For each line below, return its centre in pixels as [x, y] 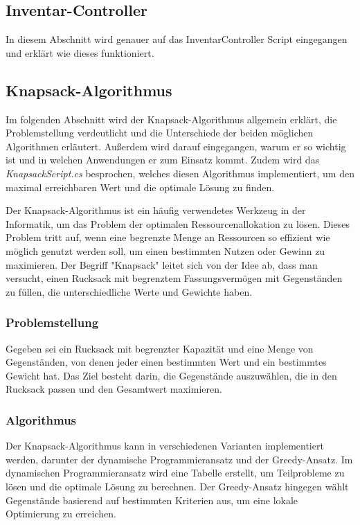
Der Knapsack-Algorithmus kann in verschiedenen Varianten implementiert [165, 446]
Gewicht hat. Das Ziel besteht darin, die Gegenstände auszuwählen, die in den [171, 375]
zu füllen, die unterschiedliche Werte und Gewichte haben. [129, 291]
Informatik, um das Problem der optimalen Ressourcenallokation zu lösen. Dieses [178, 223]
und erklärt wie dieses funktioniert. [80, 52]
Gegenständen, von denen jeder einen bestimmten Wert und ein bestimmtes [166, 362]
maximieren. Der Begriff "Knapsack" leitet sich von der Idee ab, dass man [162, 264]
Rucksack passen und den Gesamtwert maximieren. [114, 389]
